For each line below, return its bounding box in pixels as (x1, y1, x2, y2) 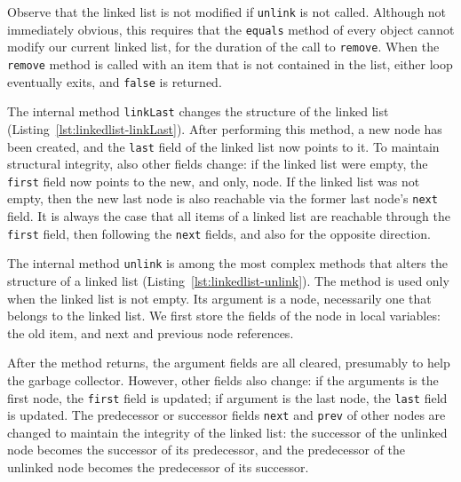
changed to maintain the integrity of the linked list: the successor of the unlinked (7, 423, 448, 441)
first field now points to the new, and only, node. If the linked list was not (7, 171, 420, 190)
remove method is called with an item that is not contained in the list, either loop (7, 54, 453, 73)
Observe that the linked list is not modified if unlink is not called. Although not (7, 3, 447, 20)
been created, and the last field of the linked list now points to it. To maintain (7, 137, 440, 155)
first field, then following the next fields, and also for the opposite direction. (7, 224, 432, 242)
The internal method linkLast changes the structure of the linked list (7, 102, 389, 121)
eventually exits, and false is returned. (7, 72, 222, 91)
